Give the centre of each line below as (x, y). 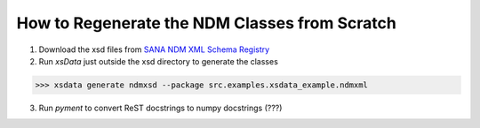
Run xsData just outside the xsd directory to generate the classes (159, 61)
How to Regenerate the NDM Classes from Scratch (207, 23)
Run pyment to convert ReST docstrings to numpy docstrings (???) (160, 108)
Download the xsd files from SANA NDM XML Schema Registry (154, 49)
